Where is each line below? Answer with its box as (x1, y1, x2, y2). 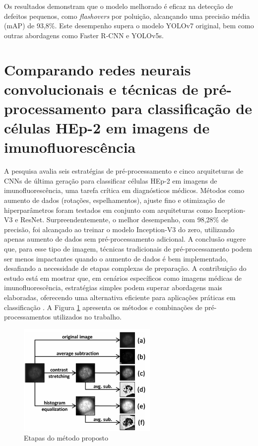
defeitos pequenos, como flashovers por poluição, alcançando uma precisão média (4, 10, 250, 21)
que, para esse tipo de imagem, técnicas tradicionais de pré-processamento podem (4, 244, 252, 254)
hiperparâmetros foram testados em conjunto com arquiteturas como (4, 204, 213, 215)
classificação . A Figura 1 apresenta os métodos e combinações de (4, 302, 202, 312)
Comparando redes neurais (4, 59, 191, 79)
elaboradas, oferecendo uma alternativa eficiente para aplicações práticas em (4, 292, 236, 302)
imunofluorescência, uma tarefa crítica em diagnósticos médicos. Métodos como (4, 185, 245, 195)
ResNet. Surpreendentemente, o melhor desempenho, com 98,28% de (20, 214, 228, 225)
